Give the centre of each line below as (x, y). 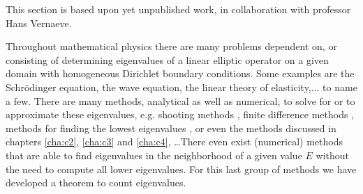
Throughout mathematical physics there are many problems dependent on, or (171, 46)
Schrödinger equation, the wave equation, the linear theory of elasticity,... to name (181, 87)
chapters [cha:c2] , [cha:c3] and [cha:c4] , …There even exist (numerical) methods (175, 142)
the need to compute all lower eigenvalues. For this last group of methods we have (181, 169)
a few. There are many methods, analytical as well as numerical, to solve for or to (180, 100)
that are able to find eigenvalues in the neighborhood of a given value (154, 155)
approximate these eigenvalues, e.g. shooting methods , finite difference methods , (180, 114)
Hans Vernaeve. (39, 23)
